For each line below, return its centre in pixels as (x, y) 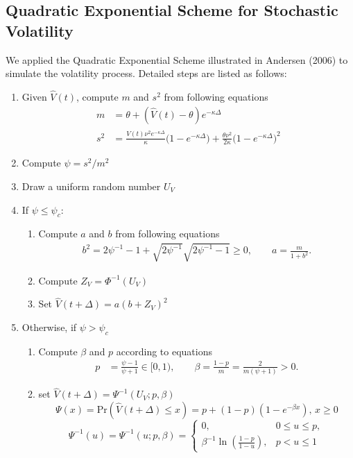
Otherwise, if (49, 326)
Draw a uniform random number (91, 186)
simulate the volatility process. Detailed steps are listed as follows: (146, 73)
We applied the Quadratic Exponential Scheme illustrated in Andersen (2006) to (177, 59)
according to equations (164, 351)
